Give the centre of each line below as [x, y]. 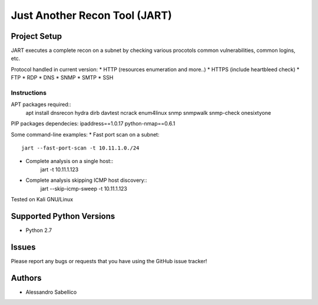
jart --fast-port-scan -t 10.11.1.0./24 [80, 148]
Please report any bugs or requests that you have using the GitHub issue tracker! [109, 261]
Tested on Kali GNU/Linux [42, 199]
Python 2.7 [39, 230]
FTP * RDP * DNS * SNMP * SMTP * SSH [62, 78]
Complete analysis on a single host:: [69, 161]
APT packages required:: [41, 105]
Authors [26, 278]
